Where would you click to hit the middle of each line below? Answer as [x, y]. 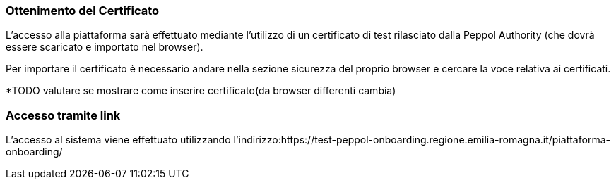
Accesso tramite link [63, 115]
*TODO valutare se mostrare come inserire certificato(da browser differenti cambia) [201, 91]
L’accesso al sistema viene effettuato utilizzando [118, 140]
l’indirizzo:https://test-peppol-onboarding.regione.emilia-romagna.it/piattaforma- [422, 140]
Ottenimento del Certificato [83, 11]
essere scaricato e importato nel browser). [105, 47]
